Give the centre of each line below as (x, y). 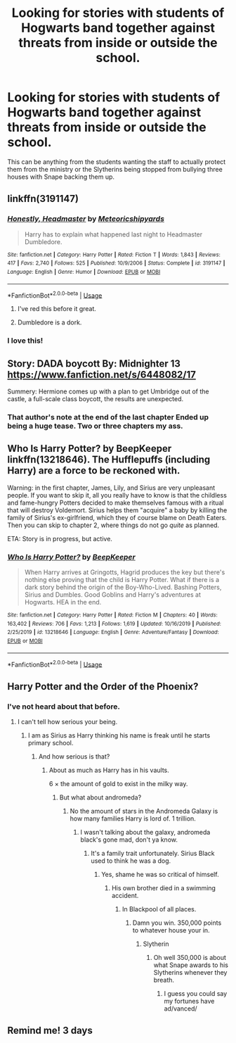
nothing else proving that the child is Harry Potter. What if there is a (122, 580)
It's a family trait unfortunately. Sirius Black (153, 853)
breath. (164, 980)
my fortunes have (189, 1001)
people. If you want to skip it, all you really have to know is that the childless (117, 495)
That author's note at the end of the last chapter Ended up (108, 417)
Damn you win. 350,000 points (177, 923)
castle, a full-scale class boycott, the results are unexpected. (96, 398)
